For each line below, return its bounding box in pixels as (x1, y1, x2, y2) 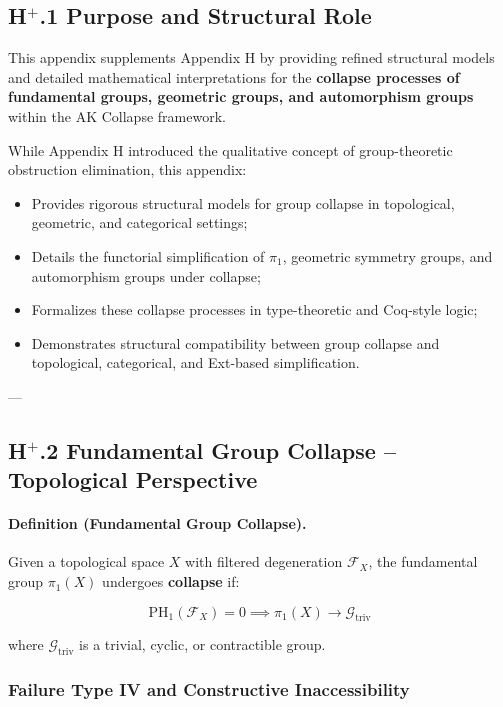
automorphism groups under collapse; (31, 265, 261, 286)
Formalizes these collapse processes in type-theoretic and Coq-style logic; (31, 299, 478, 320)
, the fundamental (368, 551, 478, 572)
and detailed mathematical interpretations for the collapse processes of (8, 66, 460, 87)
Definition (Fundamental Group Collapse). (8, 513, 307, 534)
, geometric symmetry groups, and (282, 245, 493, 266)
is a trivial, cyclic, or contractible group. (79, 634, 326, 655)
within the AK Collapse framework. (8, 105, 226, 126)
